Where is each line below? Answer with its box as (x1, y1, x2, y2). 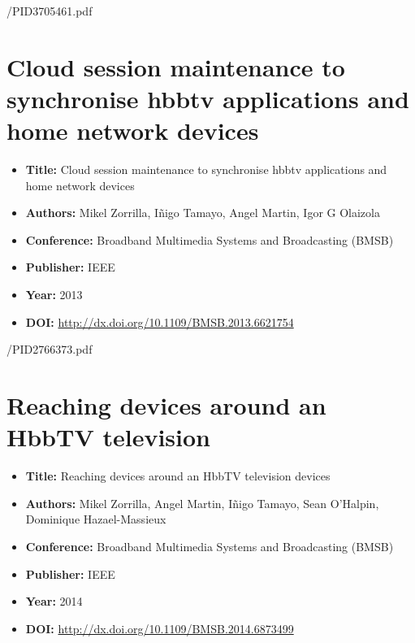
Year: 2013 (25, 286, 83, 303)
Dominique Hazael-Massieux (25, 510, 166, 528)
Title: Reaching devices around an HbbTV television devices (25, 467, 331, 484)
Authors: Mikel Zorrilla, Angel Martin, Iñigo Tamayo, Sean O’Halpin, (25, 494, 379, 511)
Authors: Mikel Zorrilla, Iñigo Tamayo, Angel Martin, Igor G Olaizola (25, 204, 380, 221)
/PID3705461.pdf (6, 2, 93, 19)
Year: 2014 (25, 593, 83, 610)
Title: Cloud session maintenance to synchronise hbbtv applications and (25, 161, 387, 178)
